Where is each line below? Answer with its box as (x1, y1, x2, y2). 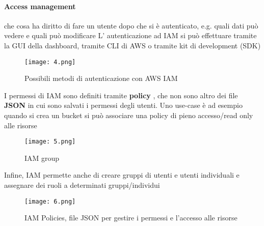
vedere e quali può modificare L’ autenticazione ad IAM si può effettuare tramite (4, 30, 257, 41)
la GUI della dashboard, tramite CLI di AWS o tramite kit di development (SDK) (4, 40, 261, 50)
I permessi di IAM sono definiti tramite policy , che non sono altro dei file (4, 90, 238, 100)
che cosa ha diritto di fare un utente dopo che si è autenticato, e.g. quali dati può (4, 20, 258, 31)
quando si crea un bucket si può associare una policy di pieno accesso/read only (4, 110, 253, 121)
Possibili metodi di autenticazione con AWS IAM (24, 73, 178, 83)
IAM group (24, 152, 60, 163)
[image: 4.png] (24, 58, 76, 66)
